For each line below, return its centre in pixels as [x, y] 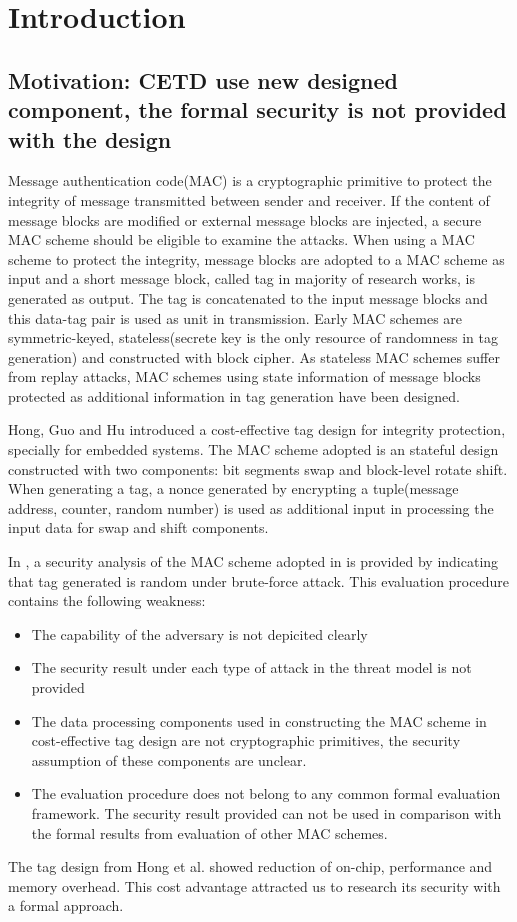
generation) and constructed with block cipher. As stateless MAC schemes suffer [254, 356]
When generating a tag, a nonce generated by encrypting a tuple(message [233, 488]
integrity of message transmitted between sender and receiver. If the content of [249, 199]
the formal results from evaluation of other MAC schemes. [209, 832]
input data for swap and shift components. [138, 527]
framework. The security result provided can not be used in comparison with [266, 812]
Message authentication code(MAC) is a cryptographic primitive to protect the [250, 180]
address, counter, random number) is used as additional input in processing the [251, 507]
